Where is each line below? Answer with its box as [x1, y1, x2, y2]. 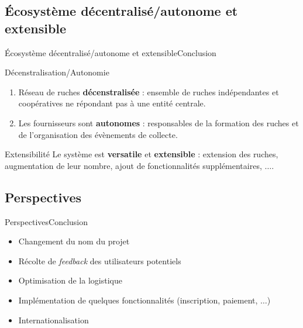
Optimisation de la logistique [18, 274, 122, 286]
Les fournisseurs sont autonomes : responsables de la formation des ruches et [18, 116, 299, 129]
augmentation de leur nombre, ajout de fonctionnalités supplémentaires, [5, 159, 262, 171]
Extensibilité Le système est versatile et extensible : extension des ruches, [5, 148, 278, 160]
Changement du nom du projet [18, 235, 130, 247]
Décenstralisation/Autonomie [5, 66, 109, 78]
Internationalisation [18, 313, 89, 326]
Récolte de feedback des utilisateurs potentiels [18, 254, 181, 267]
